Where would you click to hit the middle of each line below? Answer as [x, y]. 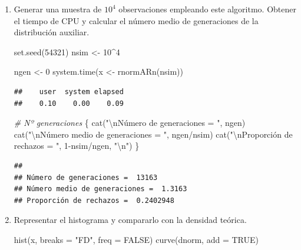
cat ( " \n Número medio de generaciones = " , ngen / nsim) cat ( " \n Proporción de [153, 134]
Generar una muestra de [58, 9]
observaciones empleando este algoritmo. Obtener [207, 9]
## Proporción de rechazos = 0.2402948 [94, 200]
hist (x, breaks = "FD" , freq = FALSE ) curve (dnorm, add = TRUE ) [136, 239]
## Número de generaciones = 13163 [86, 177]
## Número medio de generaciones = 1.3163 [100, 189]
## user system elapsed [69, 91]
